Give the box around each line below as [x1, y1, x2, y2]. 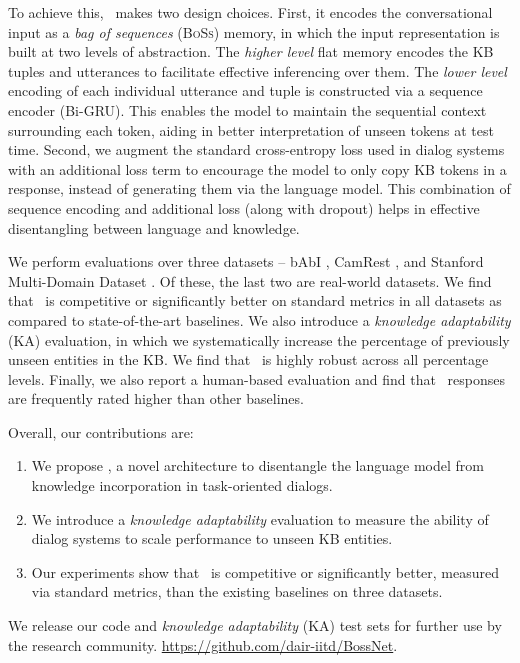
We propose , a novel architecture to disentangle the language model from [31, 455, 484, 476]
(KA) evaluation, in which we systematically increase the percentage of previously [8, 329, 510, 350]
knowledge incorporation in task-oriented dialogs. [31, 475, 333, 496]
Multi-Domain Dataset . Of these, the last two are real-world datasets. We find [8, 270, 492, 291]
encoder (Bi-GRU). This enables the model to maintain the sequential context [8, 99, 487, 120]
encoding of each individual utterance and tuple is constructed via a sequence [8, 80, 483, 101]
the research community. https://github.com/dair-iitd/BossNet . [8, 634, 398, 655]
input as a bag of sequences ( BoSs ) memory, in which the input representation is [8, 21, 500, 42]
